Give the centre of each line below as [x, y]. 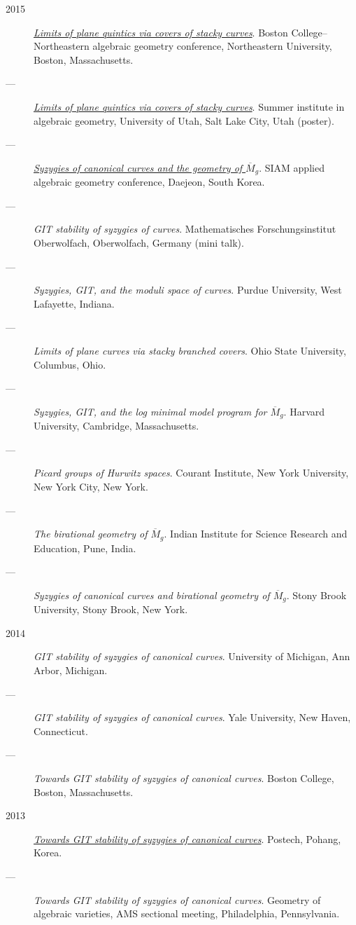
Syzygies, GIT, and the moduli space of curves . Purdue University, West [188, 290]
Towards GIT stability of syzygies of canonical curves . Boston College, [184, 778]
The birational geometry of [91, 534]
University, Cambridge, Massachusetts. [116, 426]
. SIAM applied [292, 167]
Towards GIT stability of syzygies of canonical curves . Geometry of [177, 899]
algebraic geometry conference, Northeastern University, [212, 46]
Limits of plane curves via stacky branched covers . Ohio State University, [190, 350]
